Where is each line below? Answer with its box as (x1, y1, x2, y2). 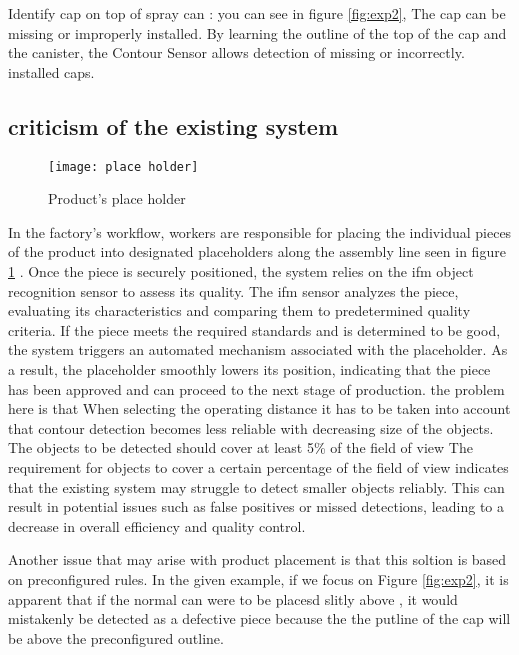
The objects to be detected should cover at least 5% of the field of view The (8, 437, 473, 458)
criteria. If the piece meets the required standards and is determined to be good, (8, 319, 501, 340)
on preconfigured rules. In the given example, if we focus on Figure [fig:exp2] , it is (8, 568, 509, 589)
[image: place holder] (48, 159, 199, 174)
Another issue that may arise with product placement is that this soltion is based (8, 549, 507, 570)
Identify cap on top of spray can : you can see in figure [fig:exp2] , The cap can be (8, 3, 506, 23)
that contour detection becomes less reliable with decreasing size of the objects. (8, 417, 494, 438)
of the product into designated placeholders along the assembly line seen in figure (8, 241, 506, 262)
